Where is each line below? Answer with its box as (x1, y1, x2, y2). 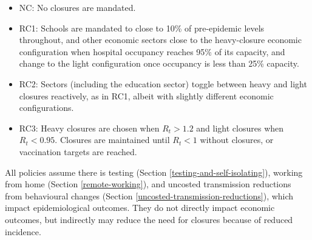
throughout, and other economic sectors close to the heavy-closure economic (19, 33, 302, 46)
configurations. (19, 101, 74, 114)
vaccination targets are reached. (19, 145, 137, 158)
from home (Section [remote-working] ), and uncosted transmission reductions (5, 178, 291, 190)
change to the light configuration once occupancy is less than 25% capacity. (19, 57, 299, 70)
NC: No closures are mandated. (19, 1, 136, 13)
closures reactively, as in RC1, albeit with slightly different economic (19, 89, 274, 102)
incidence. (5, 225, 41, 238)
